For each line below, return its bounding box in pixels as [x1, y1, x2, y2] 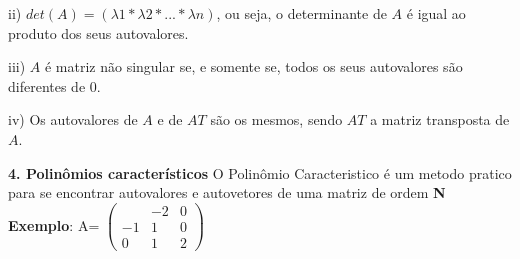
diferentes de [8, 75, 86, 96]
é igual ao [406, 3, 466, 23]
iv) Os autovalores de [8, 109, 138, 130]
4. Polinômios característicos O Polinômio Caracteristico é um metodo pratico [8, 162, 512, 183]
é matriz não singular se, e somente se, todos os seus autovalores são [44, 56, 463, 77]
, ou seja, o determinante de [216, 3, 387, 23]
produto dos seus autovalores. [8, 22, 189, 43]
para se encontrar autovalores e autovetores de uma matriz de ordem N [8, 182, 446, 203]
